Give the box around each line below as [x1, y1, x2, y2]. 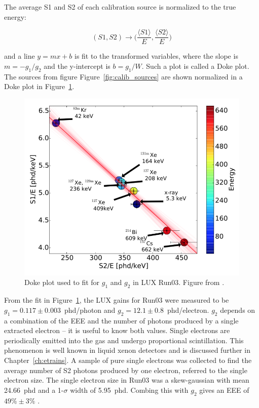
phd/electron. [167, 304, 209, 315]
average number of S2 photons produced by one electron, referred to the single [4, 364, 247, 375]
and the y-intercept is [44, 60, 110, 71]
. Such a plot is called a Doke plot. [141, 60, 249, 71]
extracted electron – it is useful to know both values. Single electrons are [4, 325, 230, 336]
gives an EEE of [199, 384, 249, 395]
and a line [4, 51, 35, 61]
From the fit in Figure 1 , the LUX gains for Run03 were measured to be [4, 295, 229, 305]
